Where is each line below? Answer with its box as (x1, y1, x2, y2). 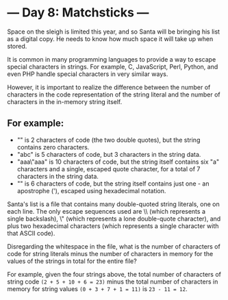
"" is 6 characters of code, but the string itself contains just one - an (16, 179, 210, 188)
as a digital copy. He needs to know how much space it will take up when (7, 34, 214, 42)
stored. (7, 42, 27, 50)
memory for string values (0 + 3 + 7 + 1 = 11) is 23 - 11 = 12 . (7, 284, 188, 292)
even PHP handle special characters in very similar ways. (7, 70, 168, 78)
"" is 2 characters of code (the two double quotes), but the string (16, 136, 201, 144)
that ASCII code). (7, 229, 55, 237)
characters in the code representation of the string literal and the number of (7, 90, 220, 99)
